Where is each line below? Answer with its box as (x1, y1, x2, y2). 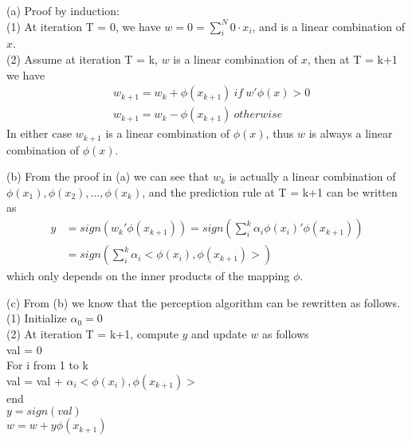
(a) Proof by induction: (6, 2, 120, 18)
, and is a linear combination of (252, 18, 406, 34)
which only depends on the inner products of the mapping (6, 267, 290, 284)
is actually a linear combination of (229, 168, 396, 185)
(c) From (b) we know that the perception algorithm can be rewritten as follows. (6, 294, 401, 310)
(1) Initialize (6, 310, 67, 326)
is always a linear (308, 125, 393, 142)
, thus (265, 125, 294, 142)
